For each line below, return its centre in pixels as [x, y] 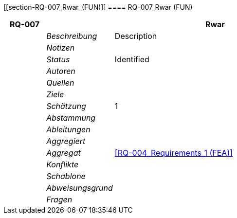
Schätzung [66, 106]
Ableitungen [68, 129]
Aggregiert [66, 141]
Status [58, 59]
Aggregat [64, 153]
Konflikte [63, 164]
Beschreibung [72, 36]
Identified [132, 59]
